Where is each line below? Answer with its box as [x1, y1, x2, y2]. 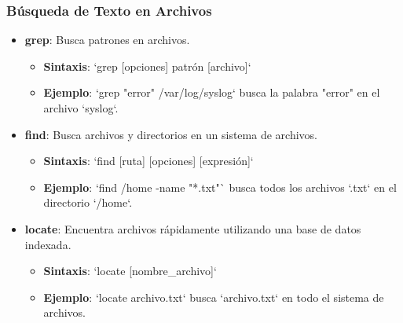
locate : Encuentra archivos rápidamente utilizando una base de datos [24, 220, 361, 237]
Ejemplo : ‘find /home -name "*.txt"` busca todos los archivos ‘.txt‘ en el [43, 178, 397, 195]
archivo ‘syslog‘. [43, 100, 119, 116]
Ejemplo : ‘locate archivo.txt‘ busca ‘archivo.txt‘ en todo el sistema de [43, 288, 384, 305]
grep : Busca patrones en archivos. [24, 31, 190, 48]
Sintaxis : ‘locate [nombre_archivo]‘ [43, 262, 217, 279]
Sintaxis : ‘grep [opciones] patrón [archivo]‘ [43, 57, 251, 74]
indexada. [24, 236, 71, 252]
